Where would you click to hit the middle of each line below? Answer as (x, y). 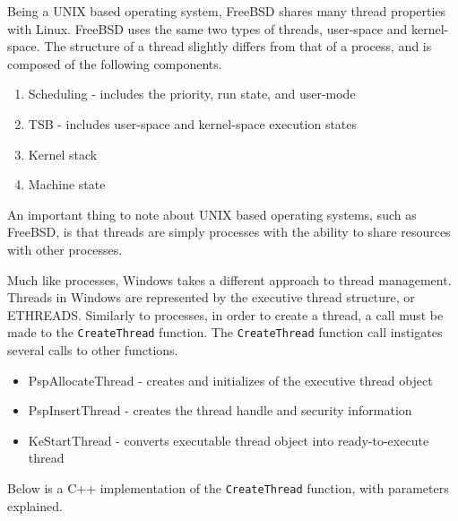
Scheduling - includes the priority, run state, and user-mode (192, 94)
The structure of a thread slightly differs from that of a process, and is (238, 46)
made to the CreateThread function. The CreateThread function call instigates (225, 332)
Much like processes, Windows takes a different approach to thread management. (229, 279)
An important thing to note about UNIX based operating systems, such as (212, 214)
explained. (35, 505)
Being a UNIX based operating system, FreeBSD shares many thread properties (227, 11)
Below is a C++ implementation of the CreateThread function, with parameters (228, 487)
